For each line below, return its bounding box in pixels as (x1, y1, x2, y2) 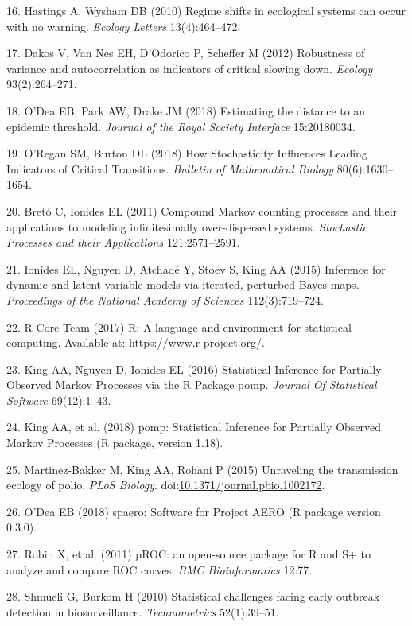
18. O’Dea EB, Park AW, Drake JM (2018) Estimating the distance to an (6, 102, 366, 119)
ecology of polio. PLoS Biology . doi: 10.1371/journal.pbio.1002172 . (6, 476, 325, 493)
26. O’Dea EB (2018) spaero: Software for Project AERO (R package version (6, 503, 381, 519)
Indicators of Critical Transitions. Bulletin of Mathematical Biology (6, 160, 334, 177)
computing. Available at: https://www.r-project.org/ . (6, 334, 265, 351)
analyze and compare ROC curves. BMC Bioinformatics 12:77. (6, 561, 313, 577)
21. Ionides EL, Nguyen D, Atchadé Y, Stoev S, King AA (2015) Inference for (6, 260, 386, 277)
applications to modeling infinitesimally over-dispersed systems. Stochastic (6, 218, 367, 235)
